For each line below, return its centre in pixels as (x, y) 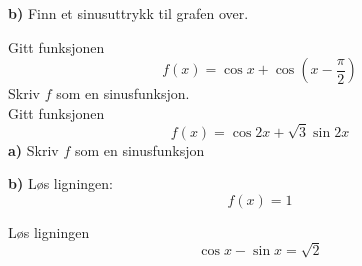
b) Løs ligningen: (60, 183)
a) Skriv (33, 149)
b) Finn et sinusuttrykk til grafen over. (128, 13)
